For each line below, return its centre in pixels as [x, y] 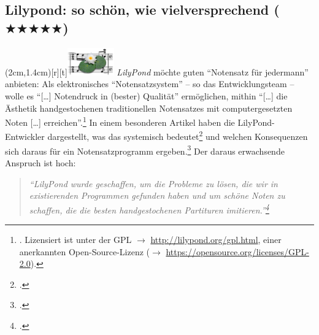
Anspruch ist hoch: [40, 162]
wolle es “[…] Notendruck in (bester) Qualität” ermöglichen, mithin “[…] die [146, 95]
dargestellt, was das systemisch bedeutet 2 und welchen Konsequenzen [178, 136]
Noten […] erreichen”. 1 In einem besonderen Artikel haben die [120, 121]
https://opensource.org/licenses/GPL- [237, 251]
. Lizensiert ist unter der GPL [75, 239]
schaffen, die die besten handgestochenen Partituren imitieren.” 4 [149, 209]
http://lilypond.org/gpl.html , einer [216, 239]
